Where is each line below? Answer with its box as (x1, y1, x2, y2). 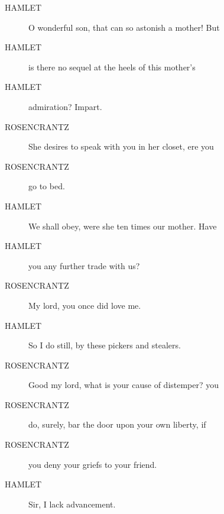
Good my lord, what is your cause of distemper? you (28, 379, 219, 391)
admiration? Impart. (28, 100, 102, 112)
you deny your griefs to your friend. (28, 458, 157, 470)
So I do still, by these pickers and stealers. (28, 339, 181, 351)
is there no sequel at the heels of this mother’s (28, 60, 196, 73)
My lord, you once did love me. (28, 299, 141, 311)
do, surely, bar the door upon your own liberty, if (28, 418, 206, 431)
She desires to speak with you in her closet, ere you (28, 140, 214, 153)
